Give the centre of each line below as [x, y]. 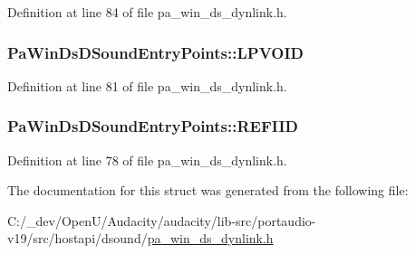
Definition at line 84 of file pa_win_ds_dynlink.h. [147, 12]
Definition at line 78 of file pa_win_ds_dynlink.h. [147, 160]
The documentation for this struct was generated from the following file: [208, 190]
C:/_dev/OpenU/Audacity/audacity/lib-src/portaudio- [162, 220]
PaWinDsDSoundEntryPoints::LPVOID [156, 52]
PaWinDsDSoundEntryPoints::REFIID [153, 126]
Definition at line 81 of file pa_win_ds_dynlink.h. [147, 85]
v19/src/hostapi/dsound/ [77, 238]
